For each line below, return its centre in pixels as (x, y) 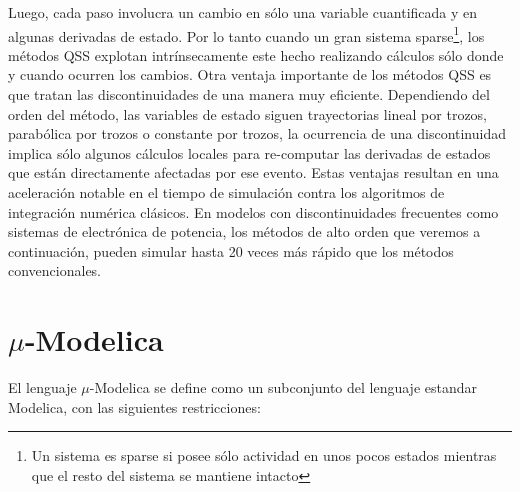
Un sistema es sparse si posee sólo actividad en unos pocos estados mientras (264, 455)
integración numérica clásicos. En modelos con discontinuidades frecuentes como (253, 211)
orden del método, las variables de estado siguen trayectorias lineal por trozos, (248, 113)
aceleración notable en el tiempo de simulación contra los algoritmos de (226, 192)
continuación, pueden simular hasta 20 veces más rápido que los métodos (231, 250)
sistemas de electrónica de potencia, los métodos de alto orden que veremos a (244, 231)
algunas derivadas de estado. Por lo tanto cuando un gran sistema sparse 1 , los (246, 34)
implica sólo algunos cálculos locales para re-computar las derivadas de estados (249, 152)
